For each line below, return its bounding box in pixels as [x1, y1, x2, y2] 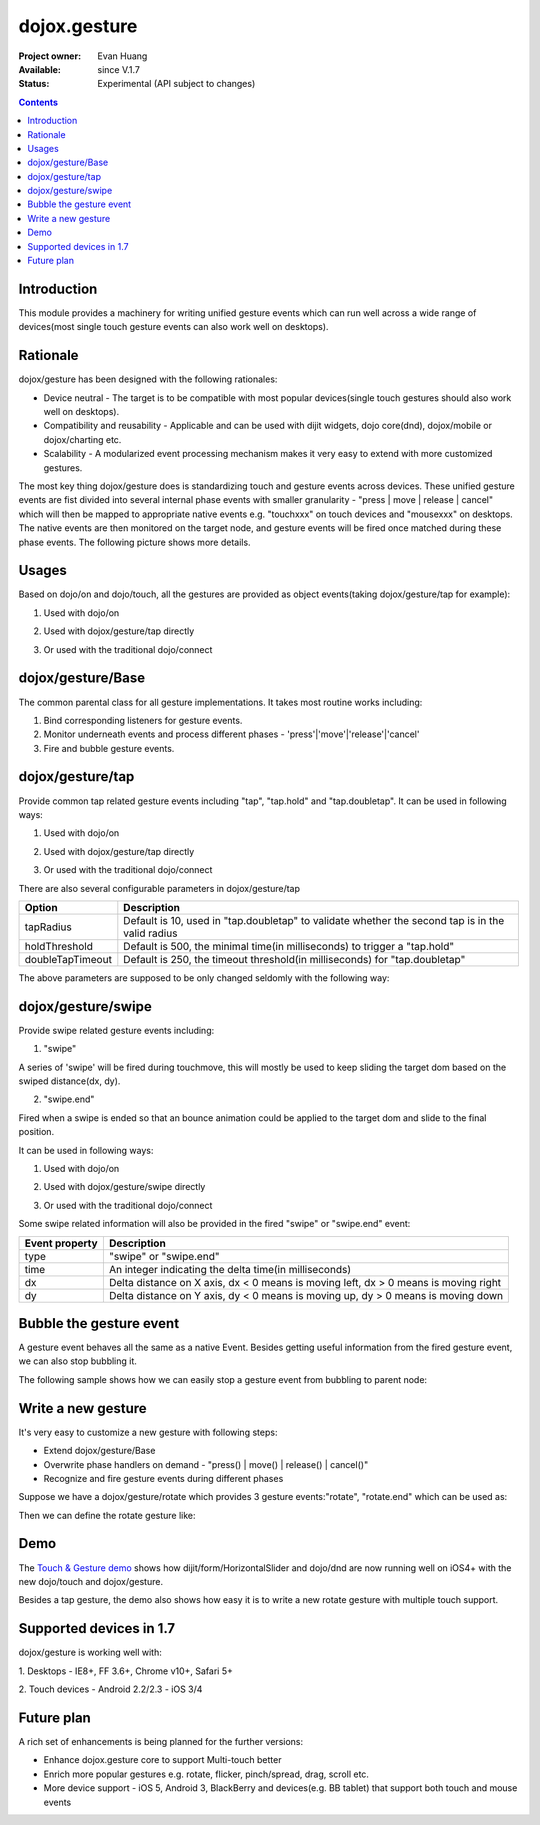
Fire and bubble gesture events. [43, 742, 175, 754]
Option [24, 900, 59, 914]
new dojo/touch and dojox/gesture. [18, 1575, 164, 1587]
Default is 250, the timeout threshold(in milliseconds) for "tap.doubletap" [123, 952, 466, 966]
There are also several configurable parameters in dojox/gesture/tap [18, 882, 300, 894]
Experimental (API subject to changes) [97, 78, 256, 90]
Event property [24, 1236, 99, 1250]
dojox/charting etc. [43, 433, 122, 445]
